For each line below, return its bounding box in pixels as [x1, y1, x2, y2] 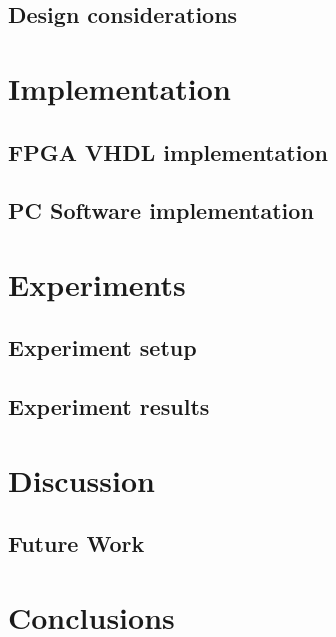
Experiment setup [8, 332, 197, 363]
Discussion [8, 459, 155, 500]
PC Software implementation [8, 195, 314, 226]
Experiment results [8, 391, 210, 422]
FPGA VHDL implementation [8, 136, 328, 167]
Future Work [8, 528, 145, 559]
